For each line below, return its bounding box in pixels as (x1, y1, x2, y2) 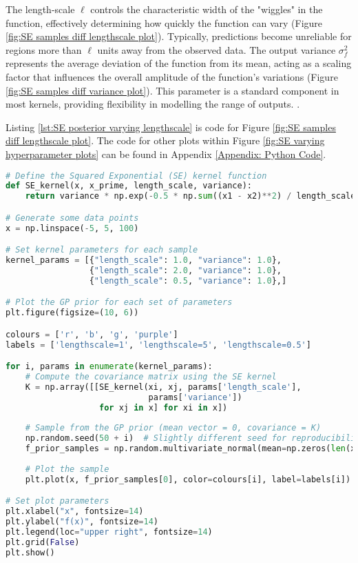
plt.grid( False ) (6, 537, 80, 547)
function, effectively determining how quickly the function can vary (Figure (6, 15, 323, 30)
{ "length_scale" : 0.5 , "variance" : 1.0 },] (89, 275, 287, 286)
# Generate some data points (6, 213, 139, 223)
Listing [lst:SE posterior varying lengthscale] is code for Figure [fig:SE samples (6, 119, 336, 134)
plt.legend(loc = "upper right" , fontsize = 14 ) (6, 526, 213, 537)
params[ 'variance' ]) (148, 392, 242, 402)
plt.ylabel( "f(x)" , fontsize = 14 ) (6, 517, 158, 527)
